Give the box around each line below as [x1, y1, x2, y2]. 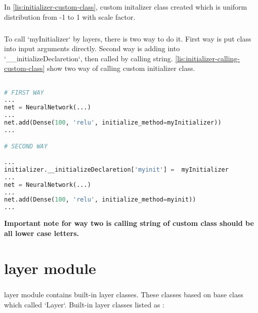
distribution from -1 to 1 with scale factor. [4, 11, 136, 22]
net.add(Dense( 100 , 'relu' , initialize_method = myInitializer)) [4, 119, 222, 127]
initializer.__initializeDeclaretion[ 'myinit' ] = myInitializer [4, 166, 229, 173]
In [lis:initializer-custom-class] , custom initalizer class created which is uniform [4, 2, 247, 12]
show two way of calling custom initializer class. [47, 63, 195, 73]
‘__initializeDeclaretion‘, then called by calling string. [4, 53, 173, 63]
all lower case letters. [4, 227, 79, 238]
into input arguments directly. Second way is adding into [4, 43, 180, 54]
